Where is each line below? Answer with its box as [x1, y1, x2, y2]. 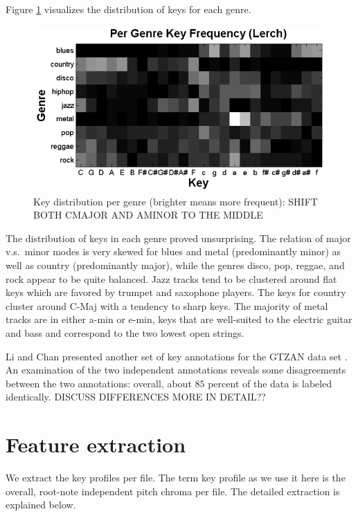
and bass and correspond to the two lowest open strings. [6, 326, 244, 340]
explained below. [6, 497, 76, 512]
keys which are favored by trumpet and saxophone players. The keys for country [6, 285, 346, 300]
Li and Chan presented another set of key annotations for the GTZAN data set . [6, 349, 348, 363]
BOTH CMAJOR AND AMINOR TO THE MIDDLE [33, 208, 263, 222]
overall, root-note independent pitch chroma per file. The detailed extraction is [6, 483, 340, 498]
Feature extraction [6, 430, 186, 459]
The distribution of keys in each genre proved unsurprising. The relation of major [6, 230, 351, 245]
